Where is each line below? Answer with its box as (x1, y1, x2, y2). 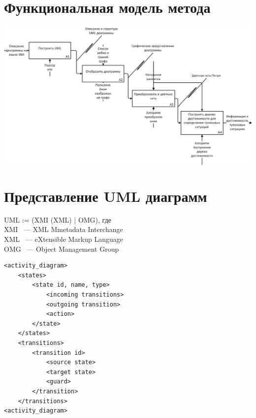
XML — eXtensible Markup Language (4, 234, 124, 244)
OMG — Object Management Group (4, 243, 119, 254)
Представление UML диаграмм (4, 186, 207, 206)
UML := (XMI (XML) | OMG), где (4, 214, 111, 225)
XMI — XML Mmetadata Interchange (4, 224, 123, 234)
